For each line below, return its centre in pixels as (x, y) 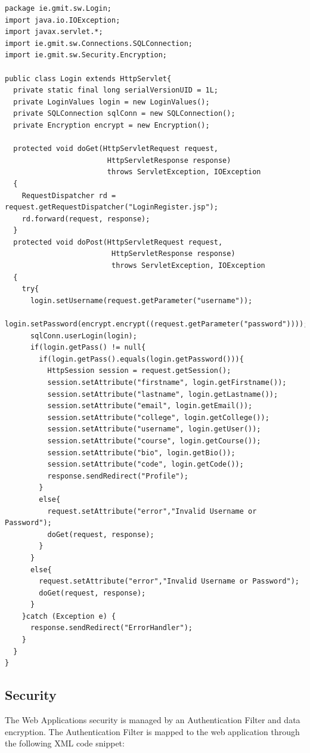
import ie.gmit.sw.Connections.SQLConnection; (99, 43)
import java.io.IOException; (63, 20)
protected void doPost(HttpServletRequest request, (118, 242)
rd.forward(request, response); (86, 219)
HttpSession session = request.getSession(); (139, 371)
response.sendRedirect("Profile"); (118, 476)
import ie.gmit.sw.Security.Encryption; (86, 55)
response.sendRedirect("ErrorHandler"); (111, 628)
